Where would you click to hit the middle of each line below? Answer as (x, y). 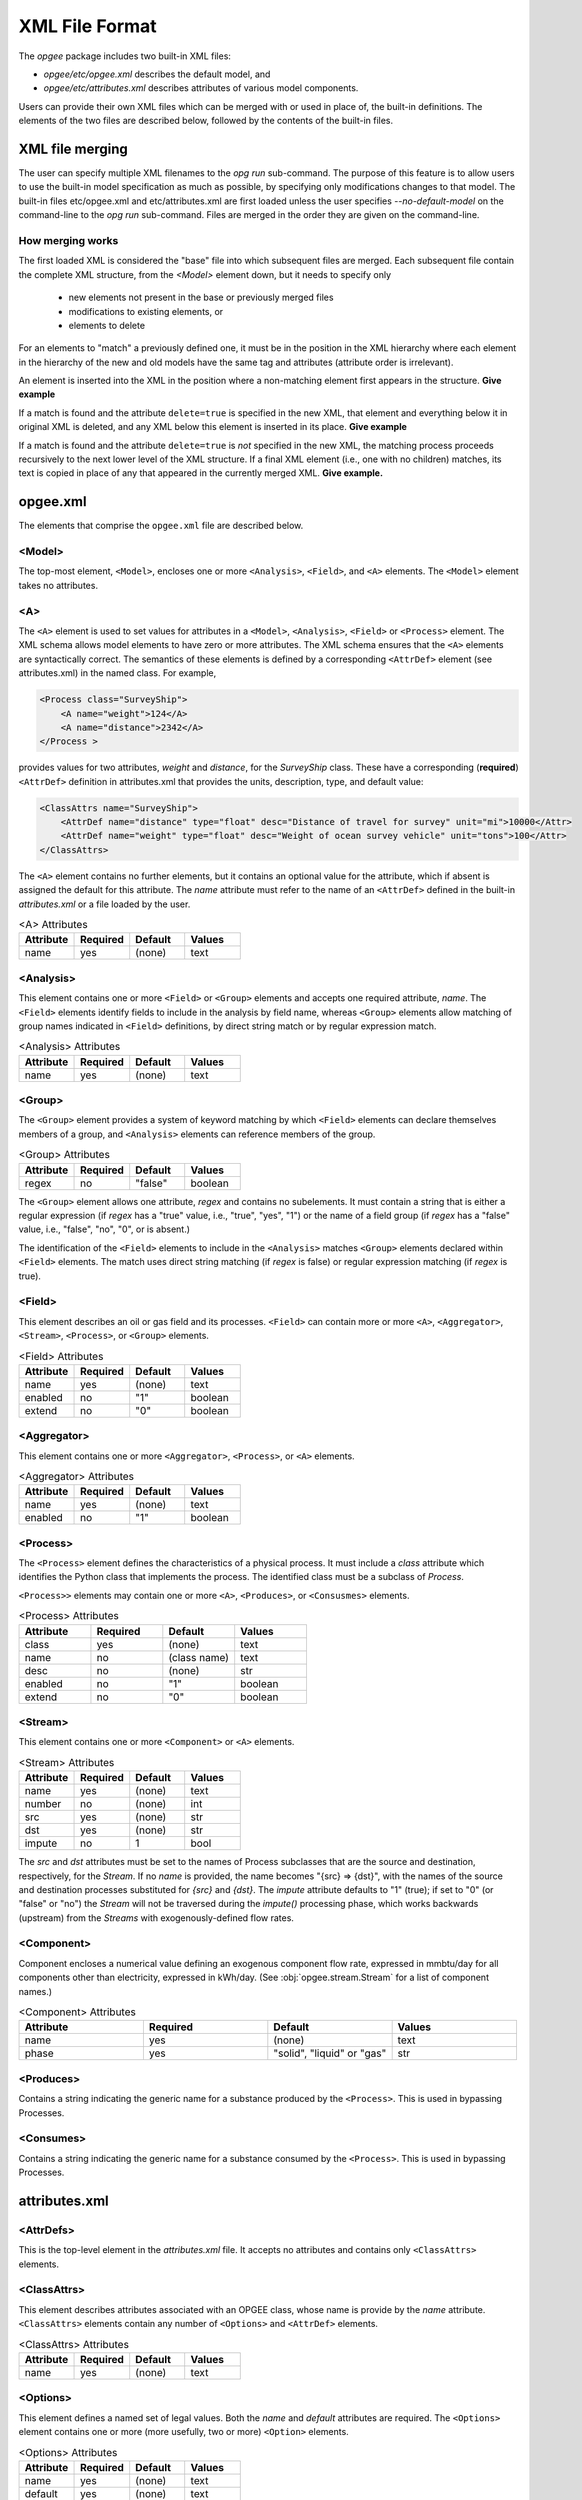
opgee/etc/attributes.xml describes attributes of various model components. (201, 88)
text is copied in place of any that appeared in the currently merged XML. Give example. (201, 473)
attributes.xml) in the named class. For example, (117, 673)
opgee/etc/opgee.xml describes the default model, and (157, 74)
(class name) (199, 1657)
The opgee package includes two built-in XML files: (125, 56)
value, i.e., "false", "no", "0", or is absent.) (104, 1229)
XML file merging (73, 148)
